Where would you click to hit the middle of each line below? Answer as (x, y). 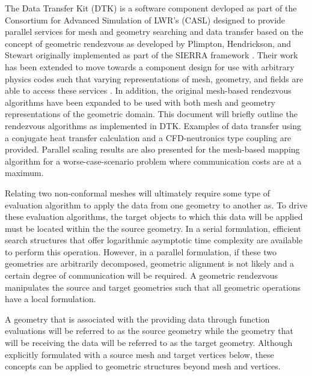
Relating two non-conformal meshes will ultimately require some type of (138, 193)
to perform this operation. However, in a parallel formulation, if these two (141, 251)
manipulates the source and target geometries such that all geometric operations (153, 287)
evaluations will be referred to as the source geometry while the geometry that (149, 331)
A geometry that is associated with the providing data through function (137, 319)
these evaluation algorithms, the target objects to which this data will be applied (154, 217)
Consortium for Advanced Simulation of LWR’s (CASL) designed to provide (145, 20)
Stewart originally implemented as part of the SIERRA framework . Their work (151, 55)
